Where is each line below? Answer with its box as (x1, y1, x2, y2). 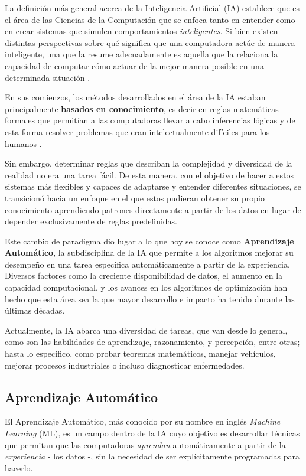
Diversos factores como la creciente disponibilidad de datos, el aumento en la (5, 269, 283, 282)
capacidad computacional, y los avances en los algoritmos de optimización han (5, 281, 288, 294)
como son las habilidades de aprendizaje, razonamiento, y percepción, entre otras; (5, 335, 300, 348)
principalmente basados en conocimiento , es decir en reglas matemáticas (5, 102, 279, 115)
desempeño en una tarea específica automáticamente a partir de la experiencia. (5, 257, 290, 270)
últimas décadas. (5, 304, 65, 317)
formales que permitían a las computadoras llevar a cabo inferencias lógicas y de (5, 114, 295, 126)
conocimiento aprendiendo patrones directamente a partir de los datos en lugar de (5, 203, 301, 216)
